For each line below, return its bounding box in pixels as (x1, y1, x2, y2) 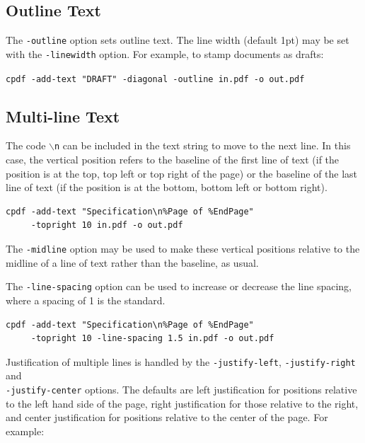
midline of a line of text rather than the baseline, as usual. (6, 255, 259, 270)
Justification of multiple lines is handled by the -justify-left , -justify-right (6, 354, 356, 369)
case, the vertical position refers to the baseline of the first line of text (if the (6, 152, 340, 167)
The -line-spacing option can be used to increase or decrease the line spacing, (6, 279, 352, 294)
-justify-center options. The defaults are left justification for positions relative (6, 381, 357, 396)
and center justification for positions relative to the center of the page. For (6, 410, 328, 425)
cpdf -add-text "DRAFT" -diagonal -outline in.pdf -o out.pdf (6, 74, 305, 84)
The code (6, 138, 46, 153)
